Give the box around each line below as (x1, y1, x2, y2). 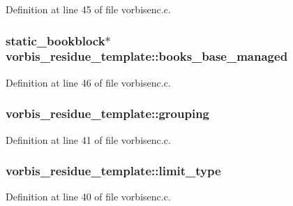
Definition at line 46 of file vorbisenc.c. (6, 75, 171, 89)
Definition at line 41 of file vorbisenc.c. (6, 132, 171, 147)
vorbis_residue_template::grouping (6, 105, 209, 122)
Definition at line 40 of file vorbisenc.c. (6, 189, 171, 204)
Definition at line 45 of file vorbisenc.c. (6, 2, 171, 16)
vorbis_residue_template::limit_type (6, 162, 221, 179)
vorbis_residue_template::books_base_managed (6, 47, 288, 65)
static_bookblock (6, 31, 105, 49)
